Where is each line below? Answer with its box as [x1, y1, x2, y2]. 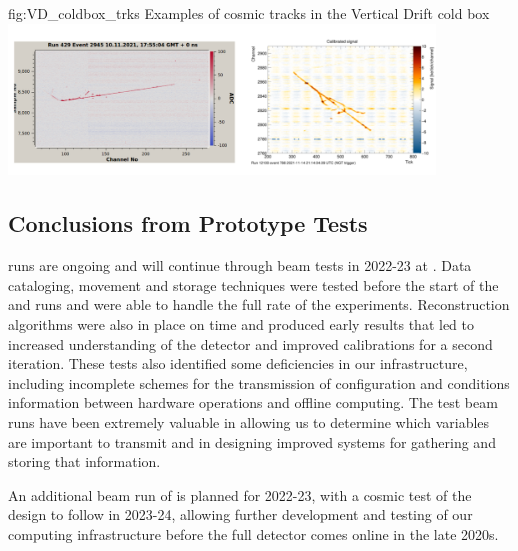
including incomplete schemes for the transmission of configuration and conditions [8, 372, 510, 393]
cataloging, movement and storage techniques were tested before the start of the [8, 274, 499, 295]
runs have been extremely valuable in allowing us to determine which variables [8, 412, 490, 432]
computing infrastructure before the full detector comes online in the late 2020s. [8, 523, 499, 544]
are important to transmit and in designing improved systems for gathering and [8, 431, 496, 452]
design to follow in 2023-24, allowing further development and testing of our [8, 504, 473, 525]
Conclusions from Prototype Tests [8, 208, 368, 239]
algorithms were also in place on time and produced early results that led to [8, 314, 474, 335]
